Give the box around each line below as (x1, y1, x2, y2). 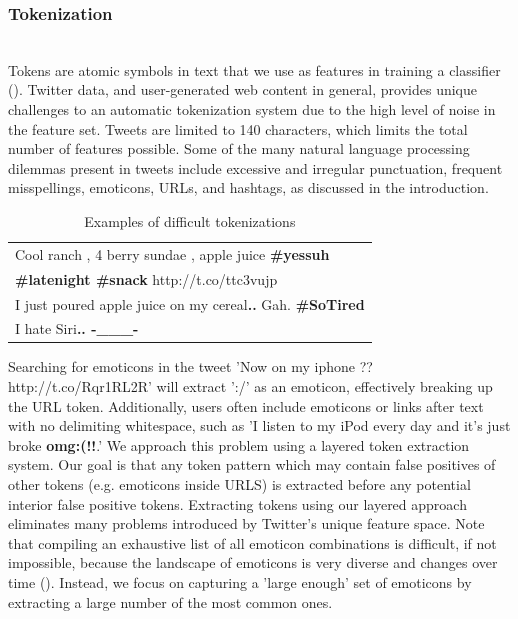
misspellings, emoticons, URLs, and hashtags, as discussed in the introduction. (8, 177, 489, 198)
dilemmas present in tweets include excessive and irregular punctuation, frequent (8, 157, 503, 178)
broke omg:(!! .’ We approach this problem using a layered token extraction (8, 434, 470, 455)
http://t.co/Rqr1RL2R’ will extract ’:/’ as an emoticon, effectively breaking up (8, 376, 493, 397)
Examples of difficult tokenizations (84, 210, 296, 231)
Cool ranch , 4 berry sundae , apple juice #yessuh (15, 243, 330, 264)
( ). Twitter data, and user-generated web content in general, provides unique (8, 79, 477, 100)
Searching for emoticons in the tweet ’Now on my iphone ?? (8, 356, 373, 377)
